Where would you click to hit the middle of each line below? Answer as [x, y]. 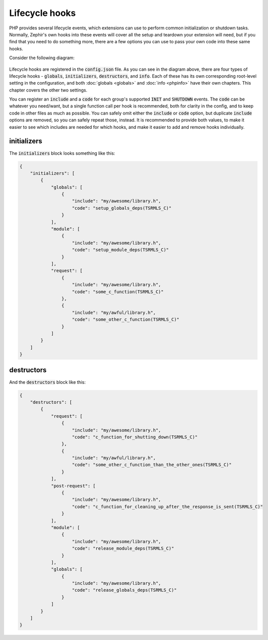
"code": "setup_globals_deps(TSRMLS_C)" [122, 208]
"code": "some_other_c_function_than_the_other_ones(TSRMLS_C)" [152, 465]
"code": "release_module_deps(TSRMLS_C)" [123, 548]
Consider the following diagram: [42, 58]
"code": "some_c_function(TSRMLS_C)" [118, 292]
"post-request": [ [73, 486]
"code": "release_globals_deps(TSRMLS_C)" [125, 590]
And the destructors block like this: [47, 382]
